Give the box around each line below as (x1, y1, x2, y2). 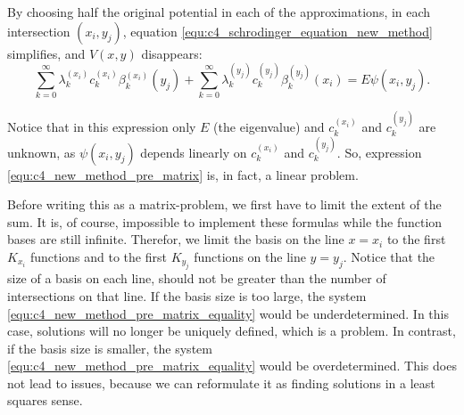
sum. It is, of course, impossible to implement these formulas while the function (7, 212, 443, 231)
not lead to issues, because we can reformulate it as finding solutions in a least (7, 373, 435, 392)
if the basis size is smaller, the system (7, 338, 212, 357)
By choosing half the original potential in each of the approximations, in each (7, 3, 431, 20)
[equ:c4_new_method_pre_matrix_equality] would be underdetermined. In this (7, 304, 449, 322)
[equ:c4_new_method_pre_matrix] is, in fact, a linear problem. (7, 165, 359, 183)
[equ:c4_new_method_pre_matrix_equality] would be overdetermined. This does (7, 356, 457, 375)
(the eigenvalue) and (213, 118, 325, 136)
